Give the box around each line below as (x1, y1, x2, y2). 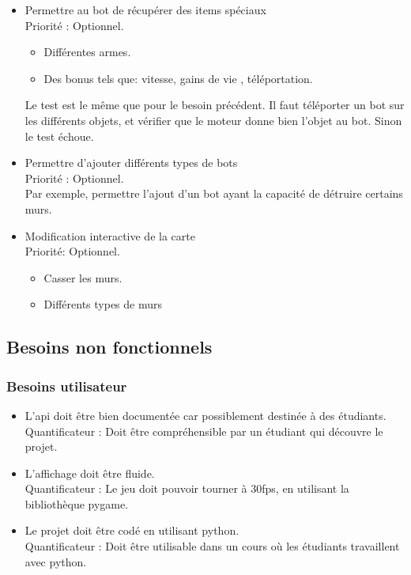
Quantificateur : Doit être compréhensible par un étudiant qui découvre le (25, 422, 383, 439)
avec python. (25, 553, 87, 569)
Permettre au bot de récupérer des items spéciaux (25, 2, 266, 17)
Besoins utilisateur (6, 376, 127, 395)
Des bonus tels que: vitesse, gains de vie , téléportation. (43, 70, 313, 86)
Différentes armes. (43, 44, 131, 60)
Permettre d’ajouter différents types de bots (25, 154, 238, 171)
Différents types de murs (43, 296, 163, 312)
